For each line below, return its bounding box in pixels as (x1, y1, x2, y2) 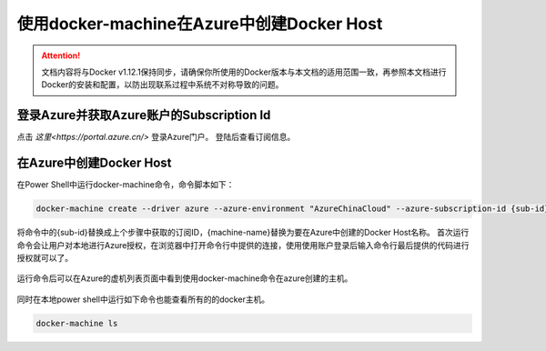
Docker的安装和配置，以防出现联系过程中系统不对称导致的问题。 (41, 79, 284, 90)
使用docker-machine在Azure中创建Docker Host (16, 14, 383, 34)
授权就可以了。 (16, 252, 73, 263)
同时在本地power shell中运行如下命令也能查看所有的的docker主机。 (16, 294, 270, 305)
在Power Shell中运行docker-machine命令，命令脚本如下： (16, 179, 235, 190)
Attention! (41, 50, 81, 61)
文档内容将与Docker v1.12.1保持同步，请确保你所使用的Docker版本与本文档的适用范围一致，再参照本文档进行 (41, 66, 447, 77)
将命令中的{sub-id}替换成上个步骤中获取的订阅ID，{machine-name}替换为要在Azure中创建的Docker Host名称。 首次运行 (16, 227, 470, 238)
